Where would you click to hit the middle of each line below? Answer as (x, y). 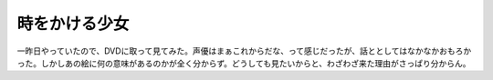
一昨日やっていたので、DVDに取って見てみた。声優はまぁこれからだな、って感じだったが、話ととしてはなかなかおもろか (244, 51)
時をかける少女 (73, 24)
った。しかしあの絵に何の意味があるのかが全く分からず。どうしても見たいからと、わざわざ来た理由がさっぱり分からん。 (244, 63)
